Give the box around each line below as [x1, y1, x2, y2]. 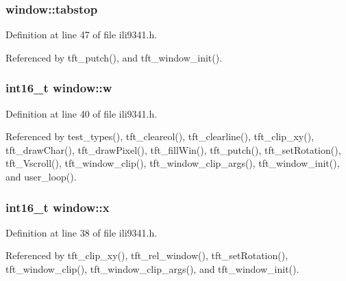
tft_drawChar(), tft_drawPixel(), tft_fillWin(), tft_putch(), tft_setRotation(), [5, 142, 341, 157]
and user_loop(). [5, 170, 77, 183]
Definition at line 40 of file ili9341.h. [5, 106, 158, 120]
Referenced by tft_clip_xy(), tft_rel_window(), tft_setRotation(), [5, 248, 288, 263]
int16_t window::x [5, 198, 110, 215]
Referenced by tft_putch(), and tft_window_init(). [5, 50, 223, 64]
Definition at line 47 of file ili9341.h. [5, 27, 158, 42]
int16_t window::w [5, 79, 112, 96]
